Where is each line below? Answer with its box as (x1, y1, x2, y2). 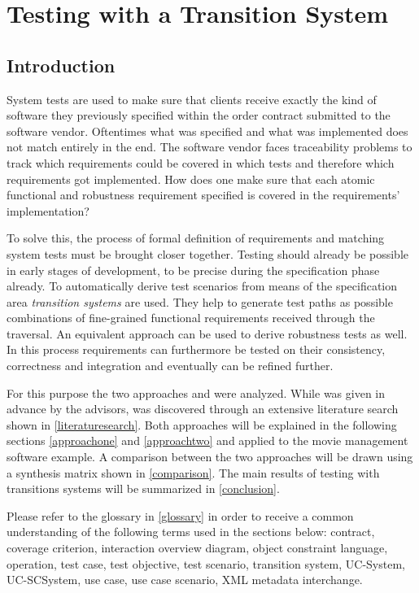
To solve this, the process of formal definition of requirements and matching (7, 229, 385, 246)
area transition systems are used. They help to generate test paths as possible (7, 293, 393, 310)
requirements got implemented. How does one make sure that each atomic (7, 170, 375, 187)
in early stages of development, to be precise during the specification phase (7, 261, 380, 278)
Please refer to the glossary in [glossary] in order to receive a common (7, 507, 354, 524)
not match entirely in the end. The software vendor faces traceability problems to (7, 138, 412, 155)
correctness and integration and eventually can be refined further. (7, 357, 334, 374)
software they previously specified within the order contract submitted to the (7, 107, 391, 124)
